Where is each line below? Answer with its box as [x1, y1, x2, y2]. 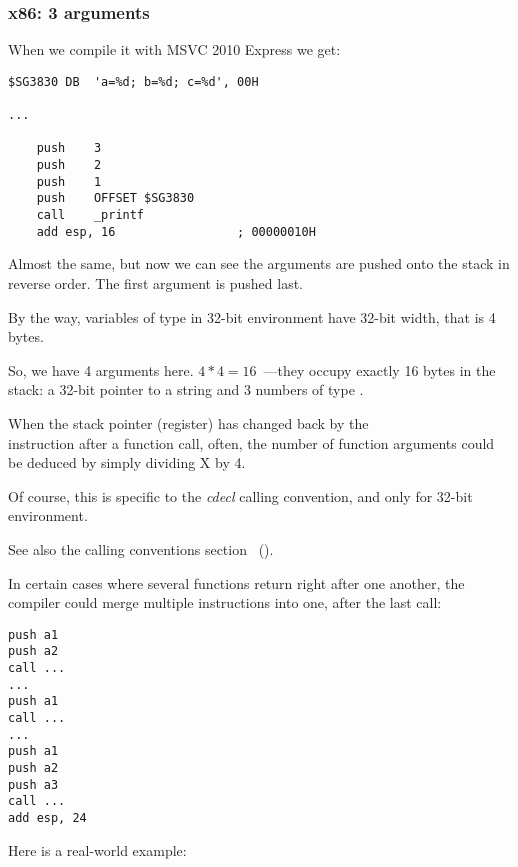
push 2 [36, 158, 102, 173]
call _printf [36, 208, 145, 223]
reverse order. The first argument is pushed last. [8, 272, 303, 293]
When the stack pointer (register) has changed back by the [8, 412, 369, 433]
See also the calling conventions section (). [8, 538, 274, 559]
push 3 [36, 141, 102, 156]
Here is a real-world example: [8, 839, 187, 860]
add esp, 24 [8, 810, 87, 825]
